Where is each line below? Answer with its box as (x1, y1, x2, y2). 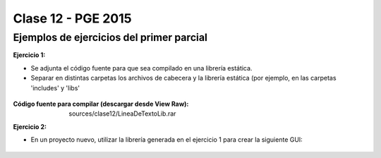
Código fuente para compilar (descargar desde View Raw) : (13, 99, 189, 108)
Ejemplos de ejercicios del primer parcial (13, 31, 207, 44)
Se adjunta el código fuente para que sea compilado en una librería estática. (30, 63, 253, 72)
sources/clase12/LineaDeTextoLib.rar (68, 109, 176, 118)
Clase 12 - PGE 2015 (13, 11, 132, 26)
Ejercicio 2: (13, 122, 47, 130)
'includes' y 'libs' (30, 83, 80, 92)
